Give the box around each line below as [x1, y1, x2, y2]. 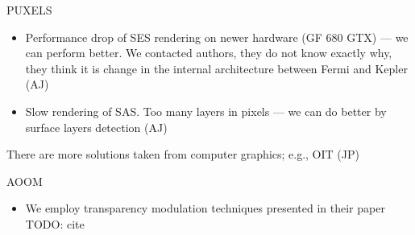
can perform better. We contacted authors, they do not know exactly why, [25, 44, 392, 61]
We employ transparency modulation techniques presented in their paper [25, 200, 385, 216]
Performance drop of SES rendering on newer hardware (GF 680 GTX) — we [25, 28, 409, 45]
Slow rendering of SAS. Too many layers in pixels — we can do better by [25, 102, 387, 119]
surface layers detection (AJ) [25, 118, 168, 135]
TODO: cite [25, 215, 85, 232]
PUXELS [6, 2, 52, 18]
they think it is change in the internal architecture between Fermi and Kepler [25, 60, 408, 76]
